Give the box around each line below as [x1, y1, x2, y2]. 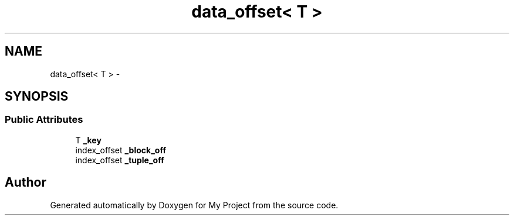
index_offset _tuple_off [75, 154, 164, 165]
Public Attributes [5, 114, 83, 126]
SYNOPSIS [5, 89, 69, 104]
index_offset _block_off [75, 145, 166, 155]
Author [5, 175, 46, 190]
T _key [75, 135, 102, 145]
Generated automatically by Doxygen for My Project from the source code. [50, 200, 339, 210]
